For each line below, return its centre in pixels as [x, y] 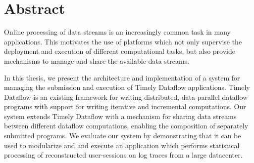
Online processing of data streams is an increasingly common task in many [117, 32]
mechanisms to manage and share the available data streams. [97, 61]
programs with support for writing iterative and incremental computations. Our [125, 106]
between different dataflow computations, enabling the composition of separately [126, 126]
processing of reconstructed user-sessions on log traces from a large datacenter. [123, 155]
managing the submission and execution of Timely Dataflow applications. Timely [127, 87]
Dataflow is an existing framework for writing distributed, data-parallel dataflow [126, 97]
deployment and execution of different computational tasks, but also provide [120, 51]
